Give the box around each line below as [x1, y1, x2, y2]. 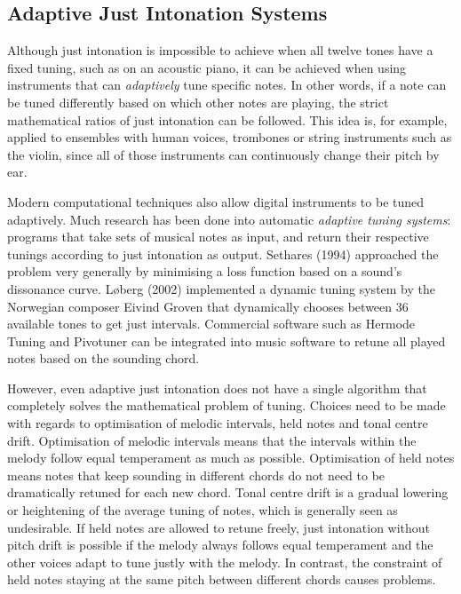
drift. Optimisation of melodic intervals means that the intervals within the [7, 431, 417, 449]
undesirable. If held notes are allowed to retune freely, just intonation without [7, 518, 431, 536]
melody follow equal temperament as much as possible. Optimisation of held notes [7, 448, 455, 467]
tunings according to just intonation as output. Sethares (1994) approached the [7, 244, 439, 263]
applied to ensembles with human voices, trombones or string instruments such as [7, 128, 452, 147]
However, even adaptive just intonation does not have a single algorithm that [7, 378, 427, 397]
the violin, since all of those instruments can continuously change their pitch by [7, 145, 440, 163]
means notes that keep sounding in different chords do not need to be [7, 465, 385, 484]
